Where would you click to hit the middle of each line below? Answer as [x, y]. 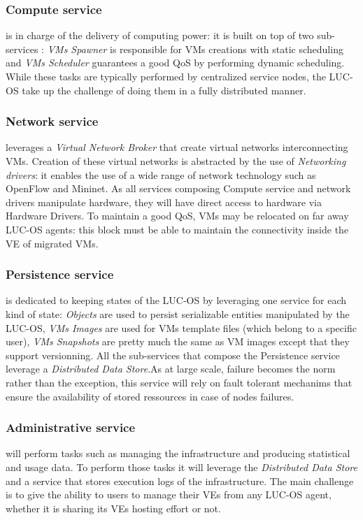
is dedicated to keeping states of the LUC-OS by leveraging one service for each [176, 300]
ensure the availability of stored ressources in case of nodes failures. [150, 396]
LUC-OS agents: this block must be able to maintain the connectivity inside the [177, 229]
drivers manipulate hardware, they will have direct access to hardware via [164, 202]
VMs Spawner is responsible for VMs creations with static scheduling [195, 49]
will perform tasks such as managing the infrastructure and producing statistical [178, 453]
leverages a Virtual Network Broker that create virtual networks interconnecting [177, 147]
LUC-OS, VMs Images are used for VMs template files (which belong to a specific [181, 327]
